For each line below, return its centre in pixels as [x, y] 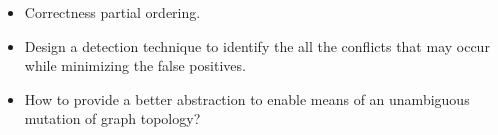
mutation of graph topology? [112, 118]
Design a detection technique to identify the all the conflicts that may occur [257, 45]
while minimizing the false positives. [135, 65]
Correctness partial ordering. [112, 12]
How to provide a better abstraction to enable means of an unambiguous [247, 98]
